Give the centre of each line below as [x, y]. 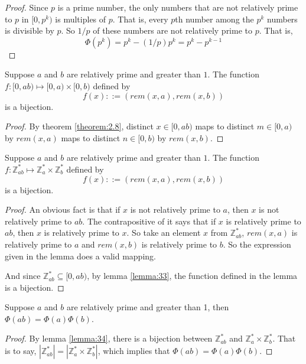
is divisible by [30, 30]
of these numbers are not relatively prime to [173, 30]
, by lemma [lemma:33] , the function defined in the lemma [192, 276]
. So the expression [257, 244]
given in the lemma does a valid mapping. [80, 256]
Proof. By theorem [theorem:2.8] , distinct [79, 126]
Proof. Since [27, 7]
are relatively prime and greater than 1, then [148, 307]
